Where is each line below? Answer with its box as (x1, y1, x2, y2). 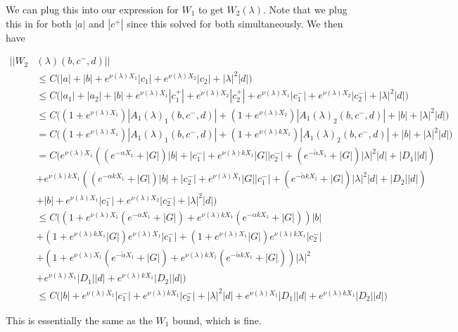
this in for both (6, 16, 72, 30)
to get (198, 2, 224, 16)
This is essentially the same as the (6, 312, 153, 327)
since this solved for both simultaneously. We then (127, 16, 343, 30)
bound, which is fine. (172, 312, 262, 327)
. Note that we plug (262, 2, 348, 16)
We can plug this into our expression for (6, 2, 179, 16)
